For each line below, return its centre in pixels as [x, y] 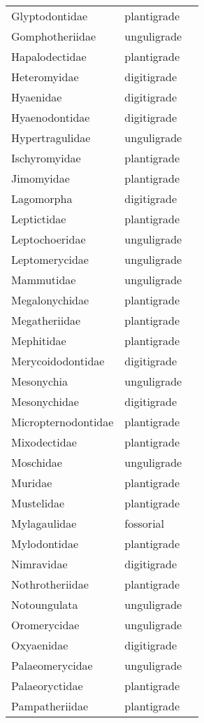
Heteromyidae [45, 77]
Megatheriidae [46, 320]
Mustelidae [38, 503]
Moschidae [37, 462]
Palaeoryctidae [47, 686]
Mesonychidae [45, 401]
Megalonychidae [50, 300]
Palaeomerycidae [52, 665]
